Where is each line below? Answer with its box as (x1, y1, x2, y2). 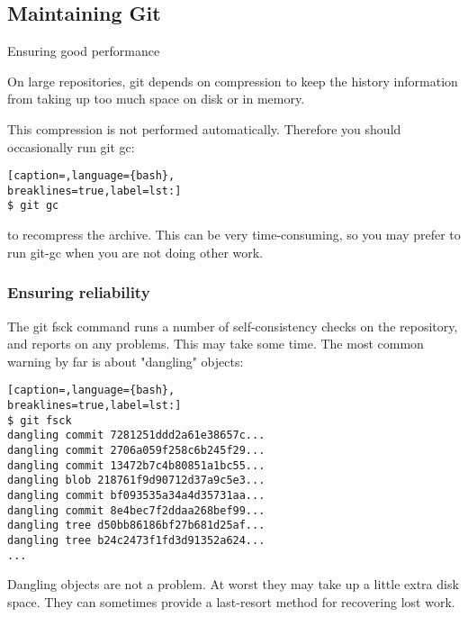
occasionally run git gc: (7, 137, 135, 156)
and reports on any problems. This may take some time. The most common (7, 334, 424, 353)
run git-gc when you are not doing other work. (7, 242, 264, 261)
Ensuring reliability (7, 281, 150, 304)
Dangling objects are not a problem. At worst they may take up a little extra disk (7, 575, 459, 594)
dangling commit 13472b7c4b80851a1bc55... (7, 458, 265, 472)
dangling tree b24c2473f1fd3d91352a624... (7, 533, 265, 547)
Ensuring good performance (7, 41, 160, 60)
